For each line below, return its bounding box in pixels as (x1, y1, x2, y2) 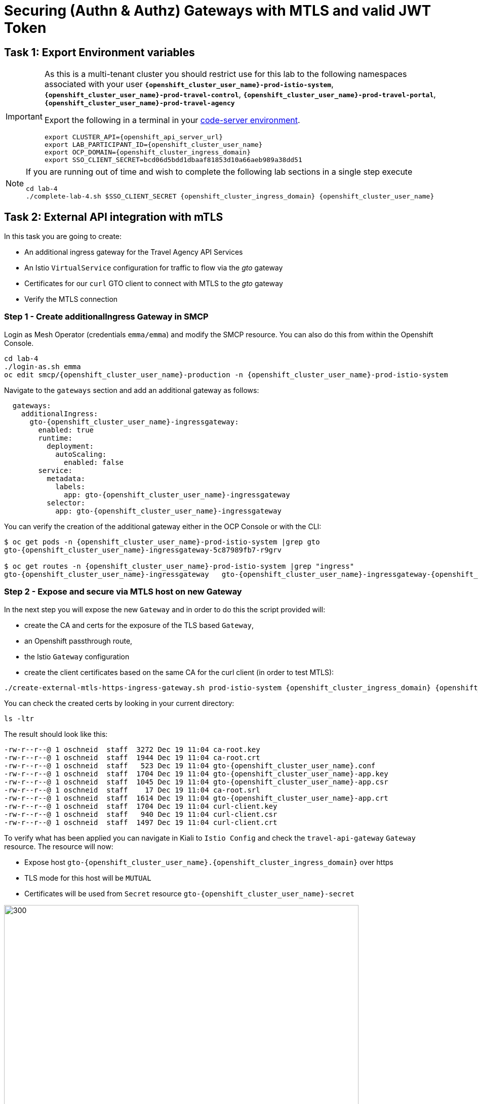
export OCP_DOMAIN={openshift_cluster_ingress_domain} (44, 148, 251, 156)
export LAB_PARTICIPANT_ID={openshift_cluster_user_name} (44, 141, 263, 149)
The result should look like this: (4, 729, 108, 738)
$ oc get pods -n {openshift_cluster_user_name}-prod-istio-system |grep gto (4, 537, 320, 546)
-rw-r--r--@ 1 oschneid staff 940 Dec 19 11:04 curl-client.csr (4, 810, 277, 818)
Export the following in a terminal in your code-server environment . (44, 115, 300, 126)
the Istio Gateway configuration (24, 652, 130, 661)
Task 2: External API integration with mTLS (4, 210, 223, 223)
